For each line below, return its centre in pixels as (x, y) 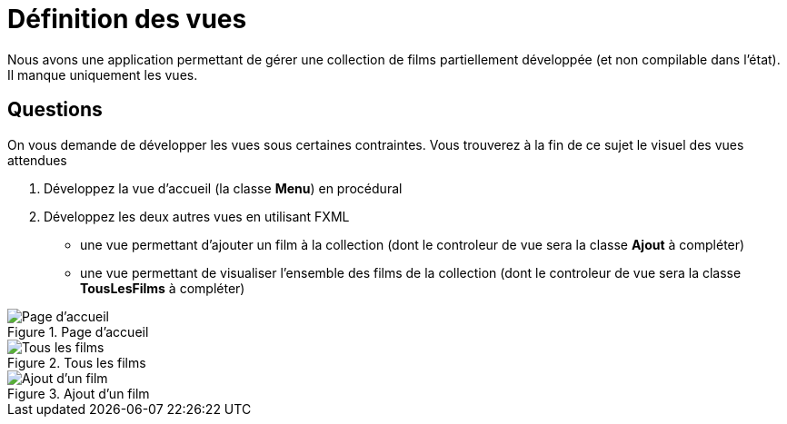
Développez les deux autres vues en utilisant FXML (197, 216)
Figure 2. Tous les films (77, 362)
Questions (55, 110)
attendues (37, 160)
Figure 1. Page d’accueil (78, 331)
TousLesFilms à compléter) (163, 288)
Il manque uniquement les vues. (103, 74)
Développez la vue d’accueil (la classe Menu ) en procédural (223, 188)
